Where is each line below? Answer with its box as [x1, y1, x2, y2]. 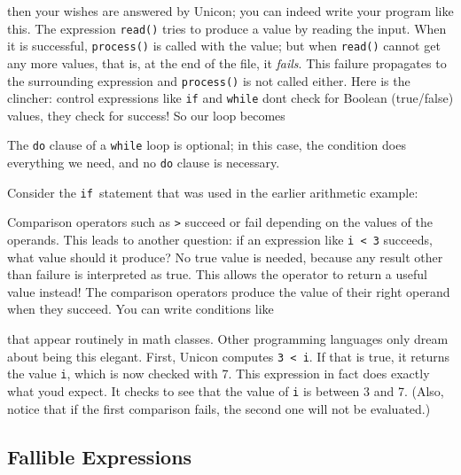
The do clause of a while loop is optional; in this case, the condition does [7, 136, 406, 154]
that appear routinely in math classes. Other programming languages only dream [7, 330, 449, 348]
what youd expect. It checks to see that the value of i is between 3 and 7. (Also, [7, 381, 444, 400]
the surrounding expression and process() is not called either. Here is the [7, 71, 410, 90]
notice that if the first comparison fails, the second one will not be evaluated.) [7, 399, 431, 417]
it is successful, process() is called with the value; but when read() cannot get [7, 36, 441, 55]
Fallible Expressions [7, 442, 192, 470]
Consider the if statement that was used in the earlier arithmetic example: [7, 183, 418, 201]
